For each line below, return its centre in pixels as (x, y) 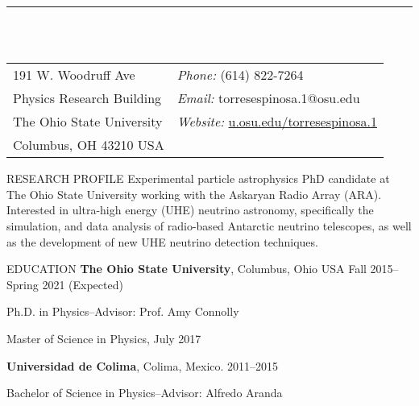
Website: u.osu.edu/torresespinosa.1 (277, 122)
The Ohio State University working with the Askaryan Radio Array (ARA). (194, 194)
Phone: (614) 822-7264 (240, 75)
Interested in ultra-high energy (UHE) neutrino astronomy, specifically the (190, 210)
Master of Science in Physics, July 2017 (104, 338)
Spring (23, 284)
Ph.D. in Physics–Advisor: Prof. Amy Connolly (123, 311)
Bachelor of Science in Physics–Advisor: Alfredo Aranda (145, 393)
